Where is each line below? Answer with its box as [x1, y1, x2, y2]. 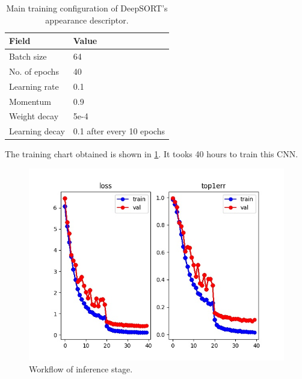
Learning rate [9, 80, 59, 92]
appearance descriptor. [45, 13, 129, 26]
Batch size [9, 50, 47, 63]
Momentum [9, 95, 51, 107]
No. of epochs [9, 64, 59, 77]
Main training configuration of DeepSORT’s [6, 2, 168, 14]
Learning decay [9, 125, 65, 137]
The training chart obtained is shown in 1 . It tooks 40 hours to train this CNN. [5, 148, 298, 160]
